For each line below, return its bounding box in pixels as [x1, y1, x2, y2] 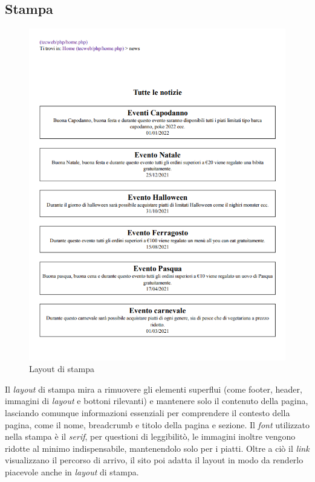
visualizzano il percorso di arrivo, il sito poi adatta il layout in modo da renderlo [5, 454, 304, 466]
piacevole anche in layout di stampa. [5, 466, 139, 478]
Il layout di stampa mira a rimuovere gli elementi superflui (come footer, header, [5, 382, 302, 395]
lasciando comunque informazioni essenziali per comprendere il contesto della [5, 406, 290, 419]
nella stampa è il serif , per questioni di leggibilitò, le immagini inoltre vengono [5, 430, 296, 443]
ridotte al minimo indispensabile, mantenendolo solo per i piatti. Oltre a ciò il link [5, 442, 310, 454]
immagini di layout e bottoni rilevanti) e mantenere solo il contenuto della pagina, [5, 394, 308, 407]
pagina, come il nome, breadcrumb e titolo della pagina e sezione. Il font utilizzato [5, 418, 310, 431]
